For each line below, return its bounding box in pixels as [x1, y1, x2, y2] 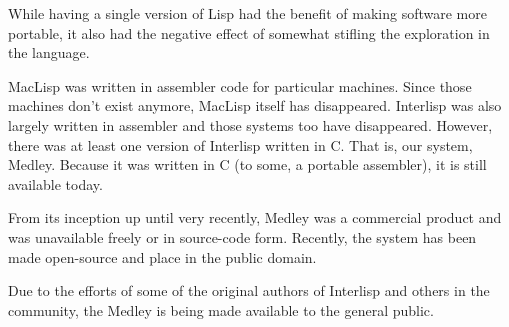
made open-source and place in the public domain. [8, 246, 317, 267]
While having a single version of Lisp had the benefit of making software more [8, 3, 487, 23]
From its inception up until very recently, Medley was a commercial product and [8, 207, 502, 228]
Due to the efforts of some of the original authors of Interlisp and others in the [8, 280, 490, 301]
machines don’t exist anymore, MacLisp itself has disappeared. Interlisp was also [8, 95, 502, 116]
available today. [8, 173, 103, 194]
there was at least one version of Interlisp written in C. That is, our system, [8, 134, 473, 155]
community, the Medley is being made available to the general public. [8, 299, 434, 320]
